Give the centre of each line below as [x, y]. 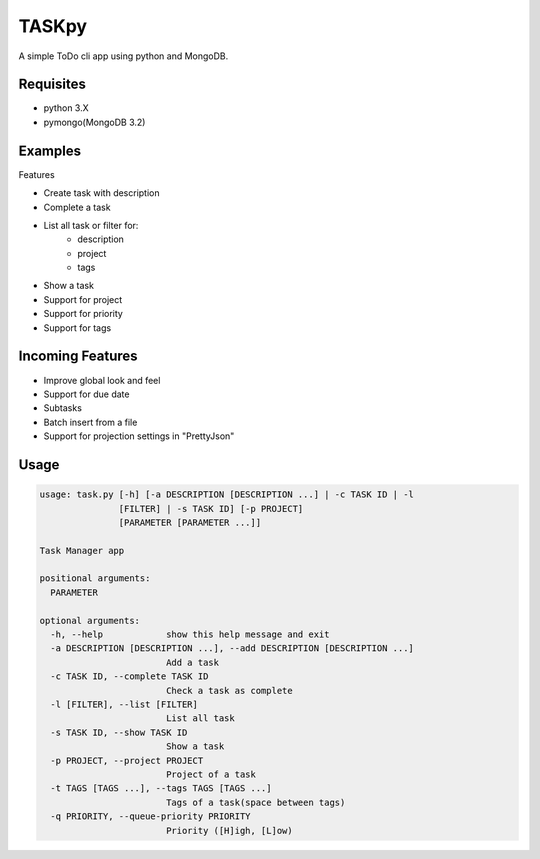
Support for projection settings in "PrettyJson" [139, 436]
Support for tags [77, 327]
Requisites [52, 84]
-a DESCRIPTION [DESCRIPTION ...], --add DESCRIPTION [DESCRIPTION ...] [232, 648]
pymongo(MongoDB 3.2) [94, 122]
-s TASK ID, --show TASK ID [119, 732]
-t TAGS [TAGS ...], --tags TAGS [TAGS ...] [161, 788]
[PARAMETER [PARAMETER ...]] [190, 522]
